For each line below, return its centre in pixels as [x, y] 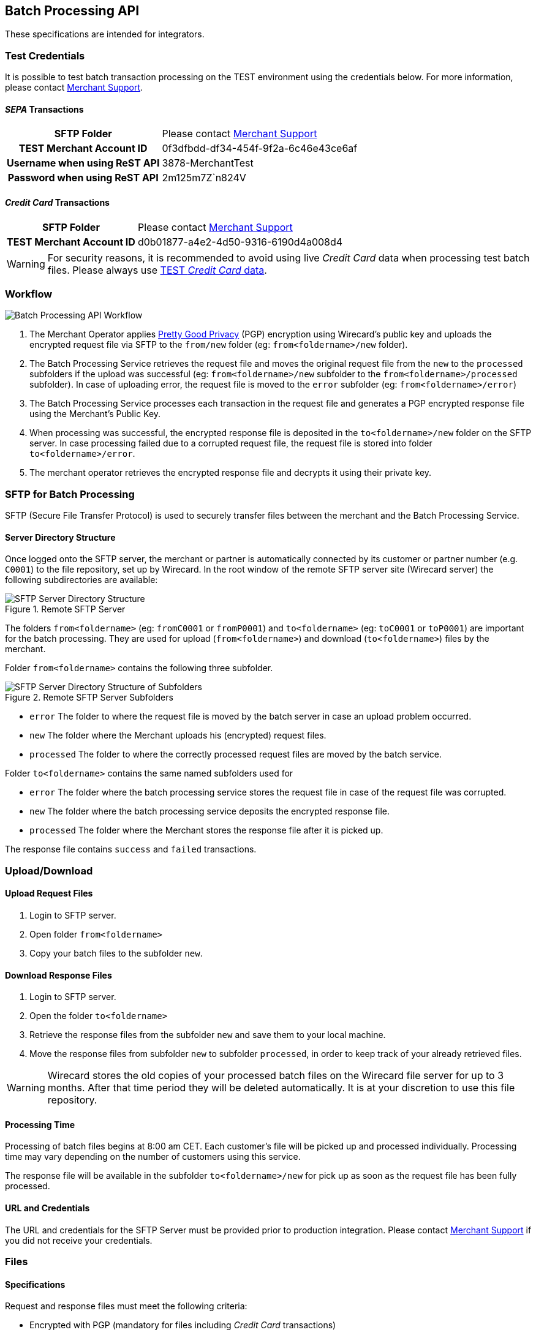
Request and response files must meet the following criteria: [126, 1306]
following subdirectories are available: [81, 580]
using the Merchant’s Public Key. [95, 414]
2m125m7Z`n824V [204, 178]
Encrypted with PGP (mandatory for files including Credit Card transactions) [183, 1325]
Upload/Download [49, 871]
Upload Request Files [49, 893]
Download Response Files [59, 975]
